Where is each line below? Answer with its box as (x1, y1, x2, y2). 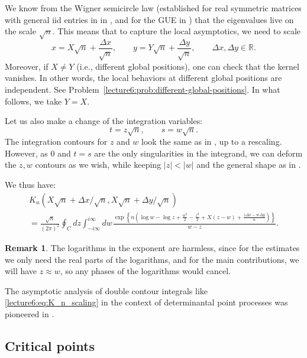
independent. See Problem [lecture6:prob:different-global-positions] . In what (5, 83, 280, 95)
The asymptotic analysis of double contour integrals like (5, 284, 208, 297)
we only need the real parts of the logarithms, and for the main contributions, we (5, 253, 299, 265)
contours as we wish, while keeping (35, 158, 161, 171)
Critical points (5, 336, 95, 354)
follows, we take (5, 95, 62, 107)
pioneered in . (5, 307, 54, 320)
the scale (5, 25, 36, 37)
